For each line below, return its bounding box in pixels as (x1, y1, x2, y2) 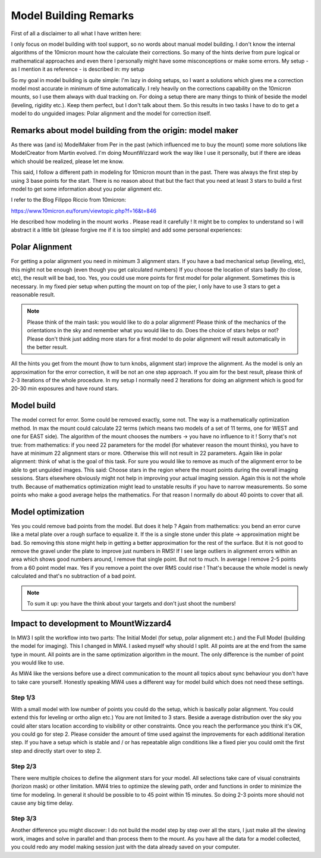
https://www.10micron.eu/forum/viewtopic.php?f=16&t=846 (11, 207, 157, 214)
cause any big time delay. (11, 800, 74, 807)
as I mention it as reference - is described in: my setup (11, 65, 145, 73)
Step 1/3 (11, 693, 36, 701)
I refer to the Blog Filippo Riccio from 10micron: (11, 196, 127, 204)
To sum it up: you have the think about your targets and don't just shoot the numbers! (27, 600, 236, 607)
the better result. (27, 343, 68, 351)
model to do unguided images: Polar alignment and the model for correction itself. (11, 110, 212, 117)
